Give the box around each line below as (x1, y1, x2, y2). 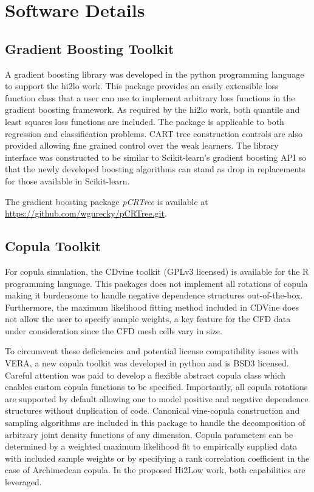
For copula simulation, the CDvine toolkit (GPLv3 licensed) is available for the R (5, 265, 309, 277)
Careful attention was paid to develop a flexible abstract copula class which (5, 368, 285, 381)
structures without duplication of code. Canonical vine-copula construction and (5, 404, 300, 417)
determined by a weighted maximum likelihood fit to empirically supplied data (5, 440, 298, 453)
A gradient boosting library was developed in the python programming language (5, 67, 304, 80)
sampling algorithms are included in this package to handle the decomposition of (5, 416, 305, 429)
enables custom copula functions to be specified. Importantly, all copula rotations (5, 380, 308, 393)
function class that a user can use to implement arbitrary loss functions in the (5, 91, 295, 104)
